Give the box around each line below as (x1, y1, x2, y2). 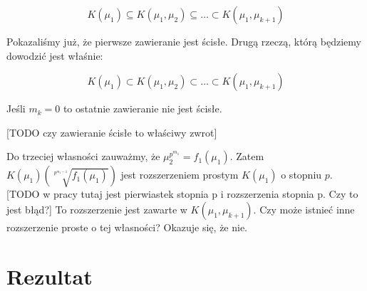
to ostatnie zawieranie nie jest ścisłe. (63, 101, 222, 116)
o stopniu (281, 167, 322, 182)
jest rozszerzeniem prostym (120, 167, 239, 182)
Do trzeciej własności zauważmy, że (6, 149, 160, 164)
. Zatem (229, 149, 264, 164)
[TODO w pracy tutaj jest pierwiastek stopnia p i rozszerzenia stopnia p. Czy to (6, 186, 358, 201)
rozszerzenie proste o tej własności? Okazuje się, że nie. (6, 219, 248, 234)
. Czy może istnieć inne (253, 201, 355, 216)
